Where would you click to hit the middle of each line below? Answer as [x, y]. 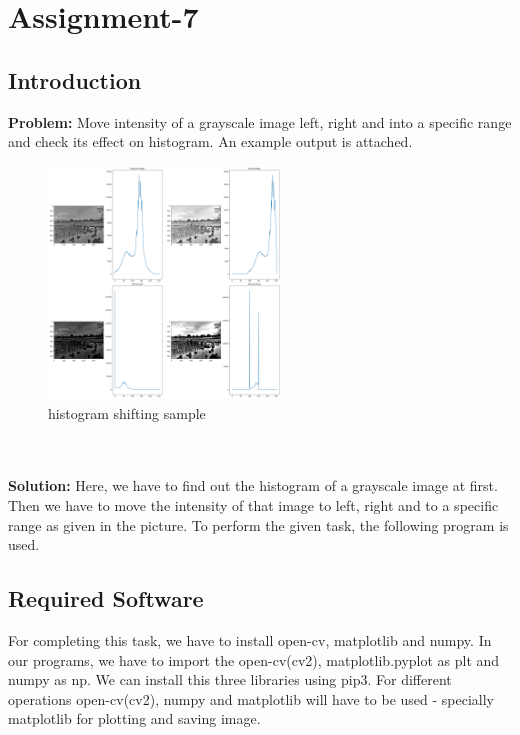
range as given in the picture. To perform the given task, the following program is [258, 524]
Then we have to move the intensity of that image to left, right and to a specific [253, 504]
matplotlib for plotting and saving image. [134, 718]
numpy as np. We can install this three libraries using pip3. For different [230, 679]
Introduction [75, 79]
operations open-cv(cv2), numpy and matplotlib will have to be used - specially [251, 698]
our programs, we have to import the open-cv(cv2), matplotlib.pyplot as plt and [254, 659]
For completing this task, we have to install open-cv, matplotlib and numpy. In [250, 639]
